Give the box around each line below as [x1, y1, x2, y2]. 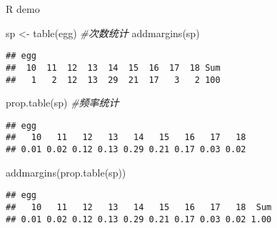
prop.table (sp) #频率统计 [6, 95, 119, 110]
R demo [6, 1, 40, 16]
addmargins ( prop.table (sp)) [6, 164, 126, 179]
